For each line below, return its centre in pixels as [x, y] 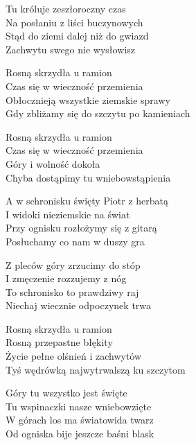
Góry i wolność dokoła [53, 163]
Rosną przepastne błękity [59, 342]
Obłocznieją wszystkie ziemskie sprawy [88, 99]
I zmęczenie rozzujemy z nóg [66, 278]
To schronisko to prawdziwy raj [72, 291]
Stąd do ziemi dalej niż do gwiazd [77, 36]
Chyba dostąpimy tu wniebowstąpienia [88, 177]
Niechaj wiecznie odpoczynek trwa [79, 305]
